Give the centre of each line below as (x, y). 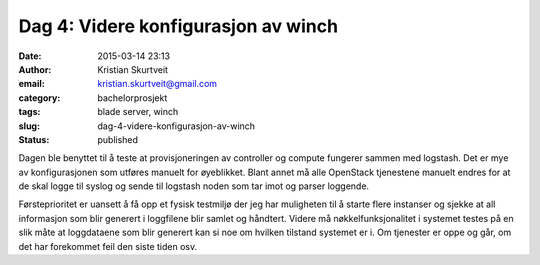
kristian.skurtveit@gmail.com (157, 84)
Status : (34, 139)
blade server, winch (138, 112)
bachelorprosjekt (132, 97)
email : (31, 84)
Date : (30, 56)
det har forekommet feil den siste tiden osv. (108, 246)
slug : (29, 126)
